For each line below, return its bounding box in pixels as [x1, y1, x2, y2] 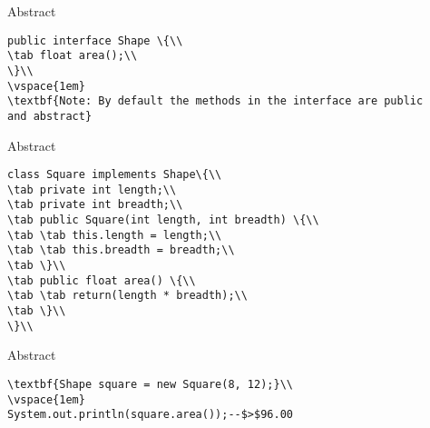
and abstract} [7, 109, 93, 123]
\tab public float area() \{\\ [7, 274, 196, 287]
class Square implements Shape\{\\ [7, 168, 222, 182]
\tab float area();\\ [7, 49, 138, 63]
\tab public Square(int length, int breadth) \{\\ [7, 214, 319, 227]
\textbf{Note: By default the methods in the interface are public [7, 95, 424, 108]
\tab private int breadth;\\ [7, 198, 183, 212]
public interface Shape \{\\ [7, 34, 183, 47]
